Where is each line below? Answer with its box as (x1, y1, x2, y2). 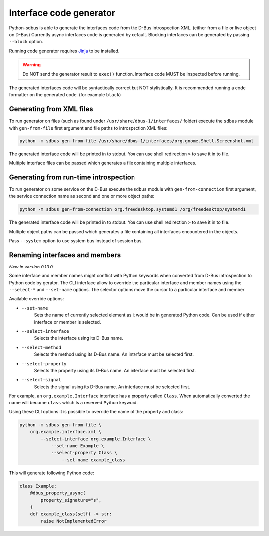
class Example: (19, 483, 57, 489)
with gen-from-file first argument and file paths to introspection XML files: (9, 125, 168, 131)
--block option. (9, 39, 43, 45)
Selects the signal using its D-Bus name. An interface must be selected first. (34, 384, 190, 390)
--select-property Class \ (51, 450, 117, 456)
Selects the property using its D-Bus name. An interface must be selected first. (34, 367, 196, 373)
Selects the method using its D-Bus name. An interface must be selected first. (34, 351, 194, 357)
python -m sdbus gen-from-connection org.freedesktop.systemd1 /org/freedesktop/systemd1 (19, 207, 246, 212)
